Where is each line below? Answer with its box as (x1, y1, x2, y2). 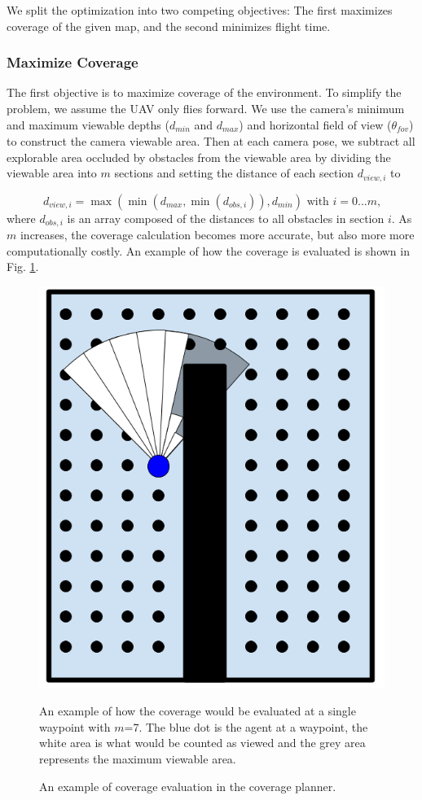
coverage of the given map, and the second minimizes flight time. (7, 17, 331, 34)
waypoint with (39, 718, 111, 735)
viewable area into (7, 164, 97, 181)
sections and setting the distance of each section (114, 164, 354, 181)
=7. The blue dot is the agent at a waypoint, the (124, 718, 368, 735)
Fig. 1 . (7, 258, 39, 275)
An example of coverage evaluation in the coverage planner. (39, 777, 336, 794)
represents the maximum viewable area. (39, 750, 236, 767)
